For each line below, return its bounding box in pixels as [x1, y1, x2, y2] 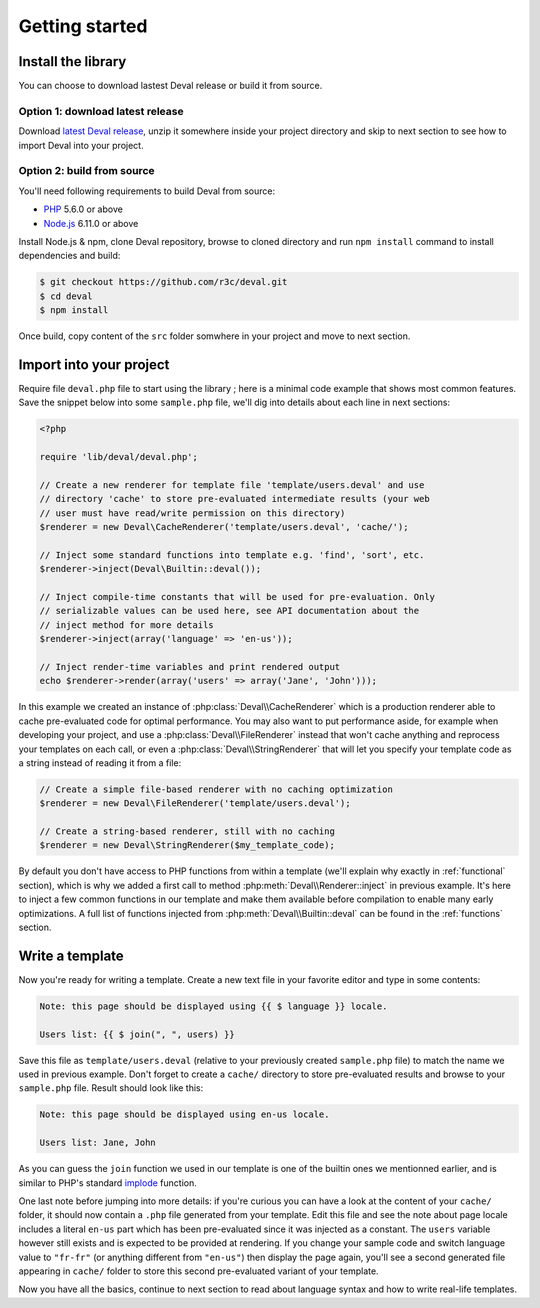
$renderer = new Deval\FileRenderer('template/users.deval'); [39, 798, 351, 809]
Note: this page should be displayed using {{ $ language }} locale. [39, 1000, 388, 1012]
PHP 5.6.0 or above [43, 203, 124, 215]
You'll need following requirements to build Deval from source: [18, 185, 275, 197]
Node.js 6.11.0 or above [43, 217, 139, 229]
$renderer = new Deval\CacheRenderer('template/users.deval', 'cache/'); [39, 521, 409, 533]
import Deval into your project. [18, 139, 144, 151]
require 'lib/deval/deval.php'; [39, 451, 199, 463]
